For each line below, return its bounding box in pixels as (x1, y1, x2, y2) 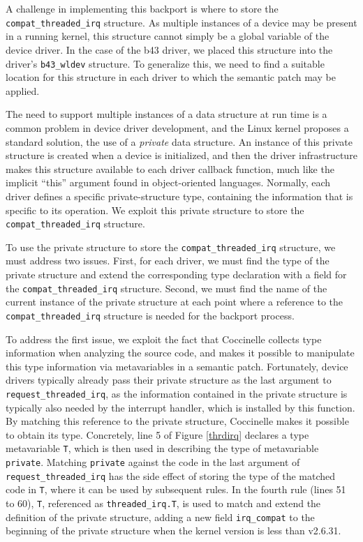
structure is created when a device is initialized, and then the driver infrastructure (6, 148, 357, 163)
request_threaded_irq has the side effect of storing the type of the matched (6, 468, 336, 483)
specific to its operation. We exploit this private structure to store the (6, 202, 304, 217)
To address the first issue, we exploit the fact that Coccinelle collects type (6, 331, 322, 346)
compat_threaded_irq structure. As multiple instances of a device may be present (6, 15, 357, 29)
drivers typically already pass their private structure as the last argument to (6, 372, 332, 387)
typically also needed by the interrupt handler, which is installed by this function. (6, 400, 355, 414)
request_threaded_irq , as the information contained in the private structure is (6, 386, 348, 400)
